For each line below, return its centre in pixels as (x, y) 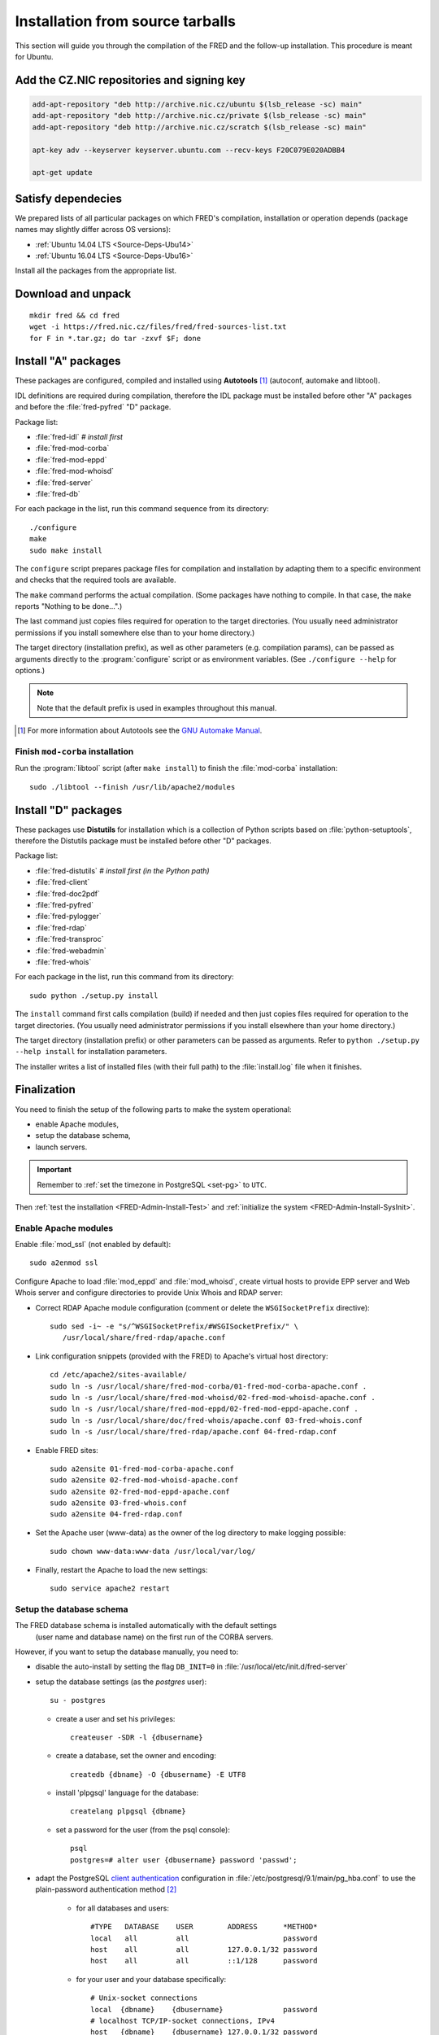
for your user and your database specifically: (151, 1979)
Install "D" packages (69, 810)
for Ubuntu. (34, 56)
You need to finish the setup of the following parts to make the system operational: (153, 1109)
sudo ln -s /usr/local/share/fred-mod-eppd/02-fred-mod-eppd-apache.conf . (204, 1409)
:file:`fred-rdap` (61, 927)
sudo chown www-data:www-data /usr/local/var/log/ (153, 1551)
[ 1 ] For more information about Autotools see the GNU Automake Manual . (140, 731)
